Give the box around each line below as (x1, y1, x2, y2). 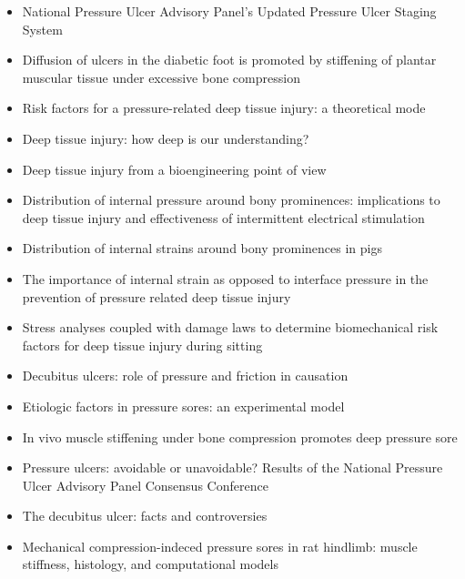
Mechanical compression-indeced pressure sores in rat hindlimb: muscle (22, 536, 418, 555)
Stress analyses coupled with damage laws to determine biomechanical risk (22, 318, 439, 337)
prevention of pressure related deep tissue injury (22, 287, 291, 306)
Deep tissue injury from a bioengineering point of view (22, 159, 327, 178)
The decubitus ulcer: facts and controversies (22, 506, 268, 525)
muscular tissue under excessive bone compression (22, 67, 300, 86)
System (22, 19, 63, 38)
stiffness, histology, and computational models (22, 554, 278, 574)
